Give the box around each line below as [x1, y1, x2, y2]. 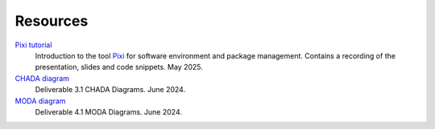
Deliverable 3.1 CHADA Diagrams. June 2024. [35, 85, 185, 95]
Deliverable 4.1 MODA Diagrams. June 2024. [35, 107, 183, 116]
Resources [14, 12, 89, 30]
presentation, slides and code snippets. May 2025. [35, 62, 203, 72]
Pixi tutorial [14, 40, 52, 50]
